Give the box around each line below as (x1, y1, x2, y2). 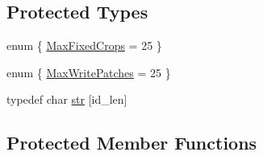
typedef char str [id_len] (6, 91, 127, 108)
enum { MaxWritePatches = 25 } (6, 64, 171, 80)
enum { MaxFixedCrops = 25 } (6, 37, 162, 54)
